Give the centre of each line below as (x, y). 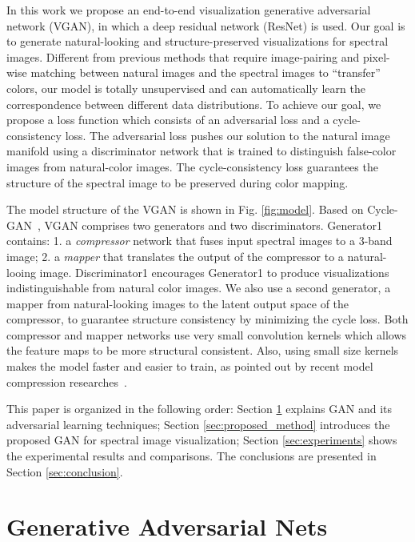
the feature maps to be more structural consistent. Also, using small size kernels (203, 350)
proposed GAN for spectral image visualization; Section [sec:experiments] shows (202, 440)
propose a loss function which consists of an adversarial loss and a (168, 120)
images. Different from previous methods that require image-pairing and (183, 56)
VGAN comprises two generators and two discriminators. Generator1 (213, 225)
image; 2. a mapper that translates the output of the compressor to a (175, 256)
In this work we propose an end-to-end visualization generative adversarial (189, 10)
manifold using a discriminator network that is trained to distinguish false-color (202, 151)
